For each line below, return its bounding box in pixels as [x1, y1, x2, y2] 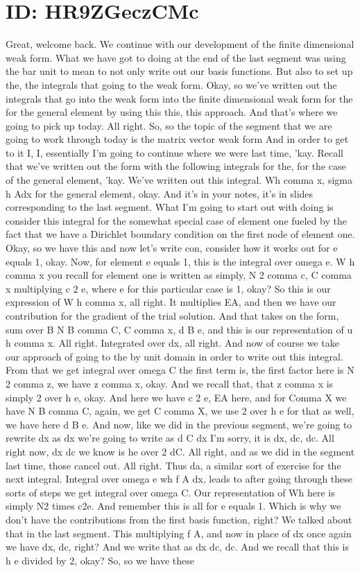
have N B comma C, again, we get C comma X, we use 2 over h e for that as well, [6, 404, 354, 418]
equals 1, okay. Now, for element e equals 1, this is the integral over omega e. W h [6, 254, 355, 268]
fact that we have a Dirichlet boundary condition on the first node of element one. [6, 227, 355, 241]
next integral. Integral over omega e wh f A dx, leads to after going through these [6, 471, 353, 486]
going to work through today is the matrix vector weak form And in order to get [6, 132, 349, 146]
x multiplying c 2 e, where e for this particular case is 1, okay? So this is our [6, 281, 331, 295]
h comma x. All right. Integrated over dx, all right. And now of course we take [6, 336, 339, 350]
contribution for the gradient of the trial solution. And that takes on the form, [6, 309, 339, 322]
